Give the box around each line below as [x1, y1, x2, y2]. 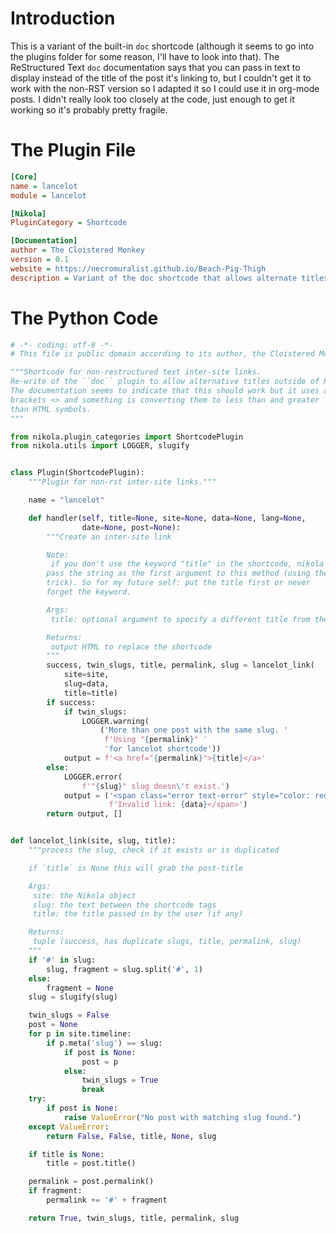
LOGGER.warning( [81, 716, 150, 726]
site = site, [63, 670, 110, 680]
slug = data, [63, 679, 110, 689]
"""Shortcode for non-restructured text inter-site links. [10, 367, 262, 377]
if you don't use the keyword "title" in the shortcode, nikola [50, 559, 325, 569]
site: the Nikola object [32, 890, 137, 901]
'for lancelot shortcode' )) [104, 744, 222, 754]
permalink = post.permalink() [28, 1177, 155, 1187]
